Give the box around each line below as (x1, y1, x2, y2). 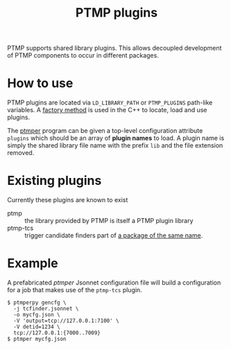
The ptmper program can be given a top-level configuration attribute (7, 127, 203, 135)
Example (7, 256, 58, 271)
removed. (7, 149, 35, 157)
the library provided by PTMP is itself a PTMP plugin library (24, 217, 194, 225)
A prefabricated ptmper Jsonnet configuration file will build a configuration (7, 278, 221, 287)
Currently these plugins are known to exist (7, 196, 128, 204)
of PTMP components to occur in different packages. (7, 51, 160, 60)
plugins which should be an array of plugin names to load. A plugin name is (7, 134, 225, 143)
